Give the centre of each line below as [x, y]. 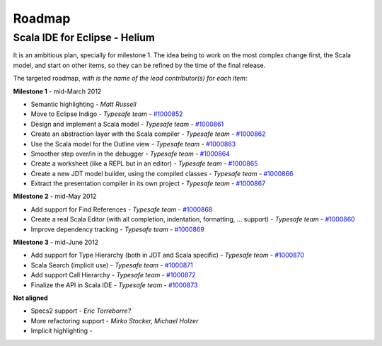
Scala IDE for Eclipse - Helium [84, 38]
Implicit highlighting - [62, 331]
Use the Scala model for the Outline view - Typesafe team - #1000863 [133, 144]
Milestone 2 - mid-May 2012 [55, 196]
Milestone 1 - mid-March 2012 [57, 91]
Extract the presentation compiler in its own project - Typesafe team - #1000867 [148, 183]
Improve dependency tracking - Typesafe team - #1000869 [117, 229]
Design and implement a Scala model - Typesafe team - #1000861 [127, 124]
